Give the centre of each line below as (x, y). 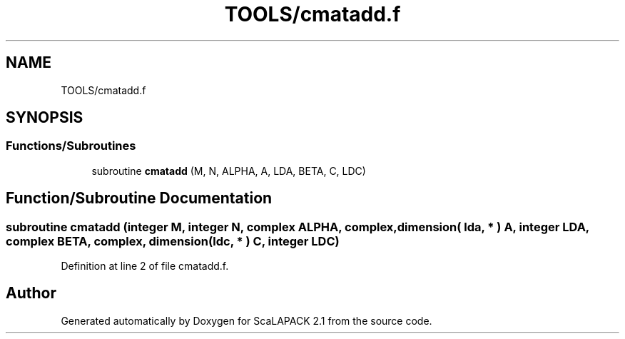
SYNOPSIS (45, 118)
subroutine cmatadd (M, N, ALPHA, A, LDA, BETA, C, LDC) (229, 171)
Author (31, 293)
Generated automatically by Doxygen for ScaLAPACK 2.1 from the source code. (247, 320)
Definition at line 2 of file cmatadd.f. (145, 266)
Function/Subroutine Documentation (139, 198)
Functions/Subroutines (71, 146)
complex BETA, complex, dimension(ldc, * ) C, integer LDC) (173, 241)
